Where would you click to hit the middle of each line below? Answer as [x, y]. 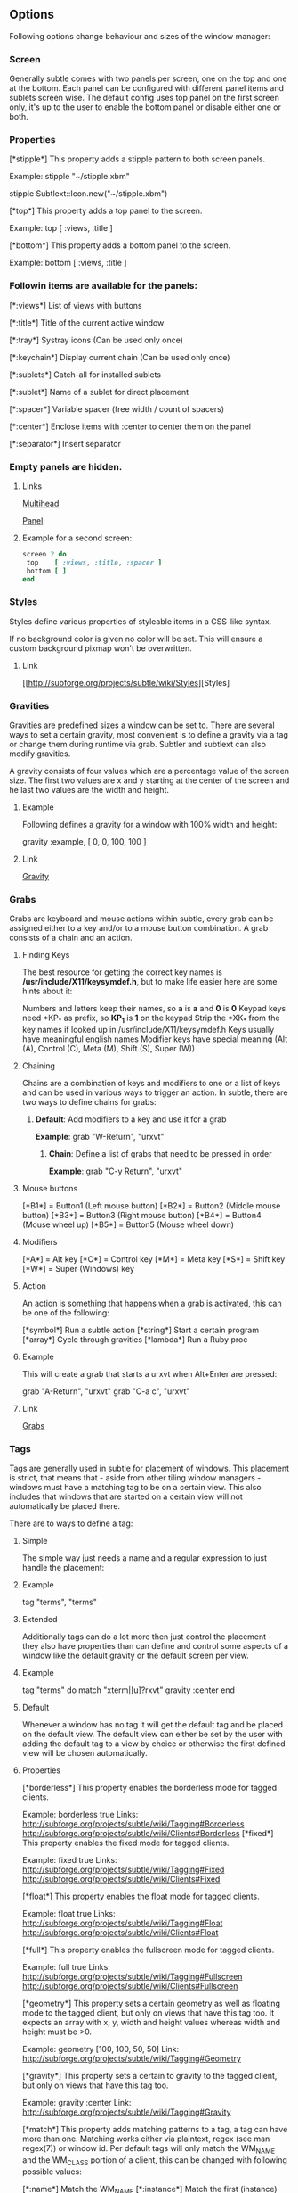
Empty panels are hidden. [66, 466]
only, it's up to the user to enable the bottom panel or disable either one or [145, 107]
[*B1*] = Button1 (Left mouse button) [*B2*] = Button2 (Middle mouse [151, 1206]
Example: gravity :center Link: [77, 2103]
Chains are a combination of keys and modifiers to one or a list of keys [151, 1084]
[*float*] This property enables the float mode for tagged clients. [141, 1896]
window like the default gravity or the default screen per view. [135, 1656]
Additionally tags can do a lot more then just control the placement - [147, 1637]
